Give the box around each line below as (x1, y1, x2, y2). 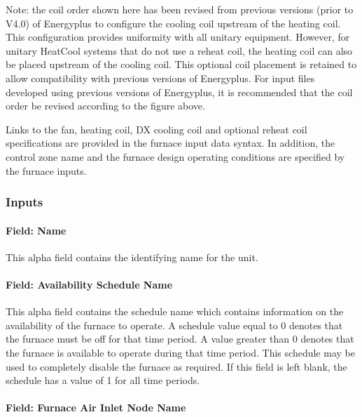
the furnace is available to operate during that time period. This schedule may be (6, 345, 355, 359)
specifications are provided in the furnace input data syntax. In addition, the (6, 135, 335, 150)
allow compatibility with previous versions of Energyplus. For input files (6, 70, 315, 85)
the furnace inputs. (6, 163, 87, 178)
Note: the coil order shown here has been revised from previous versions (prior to (6, 2, 354, 16)
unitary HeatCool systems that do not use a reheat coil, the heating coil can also (6, 43, 353, 58)
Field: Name (6, 223, 67, 237)
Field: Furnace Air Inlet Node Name (6, 400, 186, 415)
